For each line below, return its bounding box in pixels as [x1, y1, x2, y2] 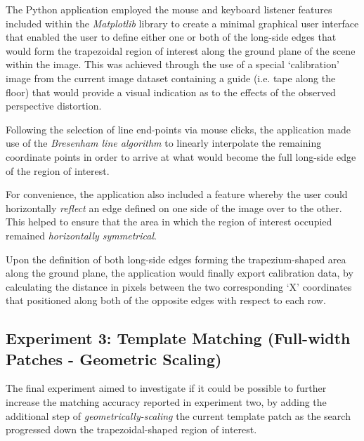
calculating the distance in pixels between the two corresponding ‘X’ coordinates [6, 279, 352, 294]
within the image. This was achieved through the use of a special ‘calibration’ [6, 57, 339, 72]
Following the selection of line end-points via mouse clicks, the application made [6, 121, 351, 136]
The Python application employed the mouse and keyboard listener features [6, 2, 332, 16]
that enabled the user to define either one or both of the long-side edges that [6, 29, 337, 44]
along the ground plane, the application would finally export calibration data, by [6, 265, 353, 280]
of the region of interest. [6, 163, 110, 178]
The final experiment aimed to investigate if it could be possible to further [6, 381, 327, 395]
